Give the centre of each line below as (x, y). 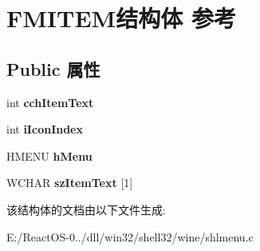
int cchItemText (50, 102)
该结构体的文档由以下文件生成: (86, 209)
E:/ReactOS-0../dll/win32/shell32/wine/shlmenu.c (130, 236)
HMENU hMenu (49, 155)
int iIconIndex (45, 129)
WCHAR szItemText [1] (70, 183)
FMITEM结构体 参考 (121, 18)
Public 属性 (53, 68)
